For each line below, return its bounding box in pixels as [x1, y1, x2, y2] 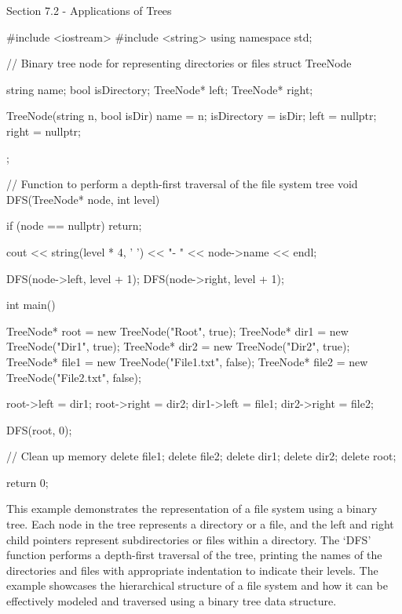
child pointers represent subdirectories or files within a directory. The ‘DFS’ [6, 531, 371, 547]
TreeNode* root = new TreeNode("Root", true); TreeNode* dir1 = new [6, 322, 349, 339]
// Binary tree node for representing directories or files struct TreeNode [6, 55, 352, 71]
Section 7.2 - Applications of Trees [6, 2, 172, 18]
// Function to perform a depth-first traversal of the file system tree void [6, 176, 358, 192]
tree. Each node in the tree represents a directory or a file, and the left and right [6, 516, 394, 532]
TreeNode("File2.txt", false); [6, 369, 141, 385]
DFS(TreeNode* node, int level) [6, 191, 160, 207]
